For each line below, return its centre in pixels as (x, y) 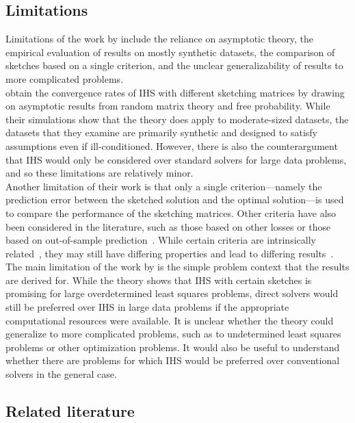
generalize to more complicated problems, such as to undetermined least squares (173, 334)
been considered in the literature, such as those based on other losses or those (168, 226)
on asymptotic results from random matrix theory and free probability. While (168, 106)
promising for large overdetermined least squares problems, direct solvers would (172, 293)
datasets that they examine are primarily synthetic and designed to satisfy (161, 132)
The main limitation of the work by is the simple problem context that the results (177, 267)
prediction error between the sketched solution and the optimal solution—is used (175, 200)
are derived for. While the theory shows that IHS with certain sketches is (159, 280)
